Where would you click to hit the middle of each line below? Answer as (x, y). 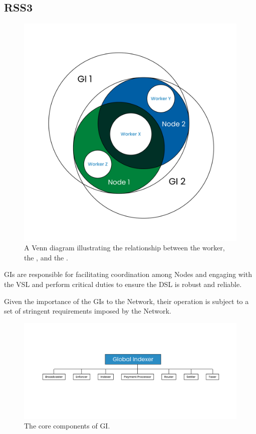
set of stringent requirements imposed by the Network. (88, 311)
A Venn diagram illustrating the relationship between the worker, (124, 248)
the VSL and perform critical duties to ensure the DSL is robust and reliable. (123, 284)
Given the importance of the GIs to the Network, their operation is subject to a (126, 301)
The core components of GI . (67, 426)
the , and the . (46, 257)
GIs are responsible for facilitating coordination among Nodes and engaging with (128, 274)
